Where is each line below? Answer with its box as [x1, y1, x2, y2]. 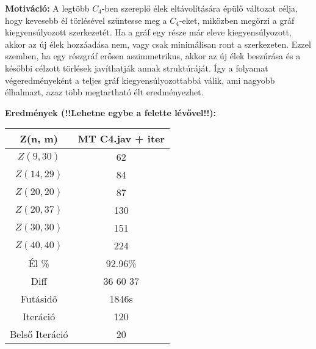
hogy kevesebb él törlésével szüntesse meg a [5, 13, 167, 26]
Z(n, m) [20, 131, 58, 146]
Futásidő [20, 292, 57, 306]
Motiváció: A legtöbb [5, 2, 90, 14]
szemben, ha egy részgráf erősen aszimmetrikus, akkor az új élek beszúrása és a [5, 50, 301, 62]
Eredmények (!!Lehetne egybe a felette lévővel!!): [5, 106, 217, 119]
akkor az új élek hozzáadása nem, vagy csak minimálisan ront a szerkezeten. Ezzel [5, 37, 311, 50]
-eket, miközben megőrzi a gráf [179, 13, 295, 26]
